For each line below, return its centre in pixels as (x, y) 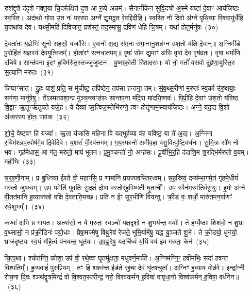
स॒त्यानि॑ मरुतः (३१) (29, 72)
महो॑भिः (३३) (20, 161)
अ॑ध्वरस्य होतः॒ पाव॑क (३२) (37, 116)
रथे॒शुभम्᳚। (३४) (25, 206)
